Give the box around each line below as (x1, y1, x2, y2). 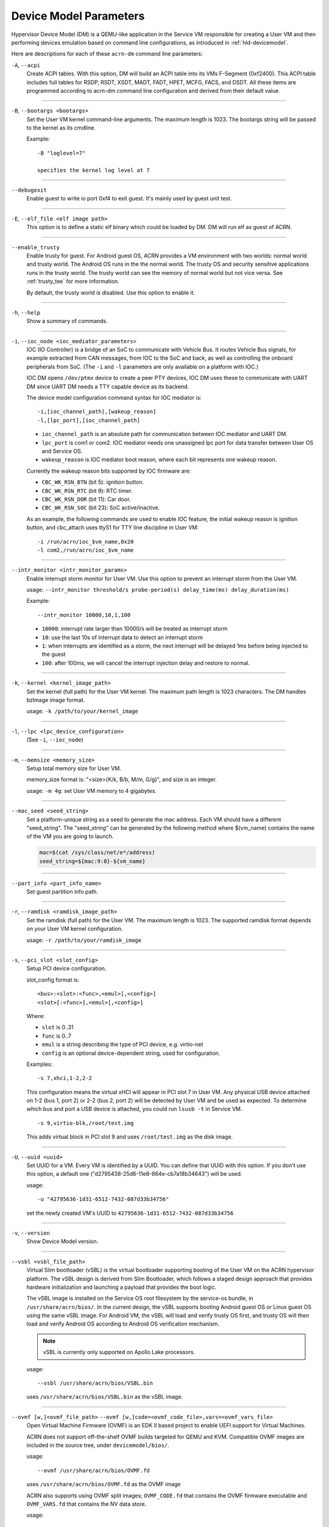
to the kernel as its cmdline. (26, 124, 96, 131)
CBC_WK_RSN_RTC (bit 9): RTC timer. (41, 487, 133, 494)
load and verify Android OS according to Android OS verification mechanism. (26, 1320, 219, 1328)
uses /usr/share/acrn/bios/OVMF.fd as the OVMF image (26, 1481, 181, 1488)
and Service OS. (41, 448, 83, 454)
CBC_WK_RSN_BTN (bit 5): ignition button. (41, 478, 144, 486)
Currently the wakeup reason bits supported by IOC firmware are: (26, 467, 191, 475)
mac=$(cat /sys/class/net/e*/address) (39, 849, 155, 856)
